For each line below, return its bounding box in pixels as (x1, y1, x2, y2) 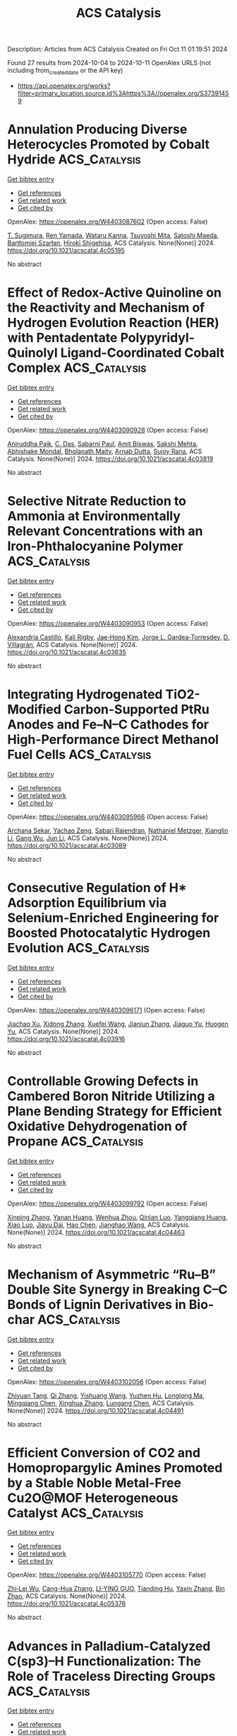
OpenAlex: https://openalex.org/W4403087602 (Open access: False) (7, 217, 208, 226)
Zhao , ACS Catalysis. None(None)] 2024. (7, 1592, 127, 1601)
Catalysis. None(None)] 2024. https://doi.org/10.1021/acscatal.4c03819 (7, 455, 214, 463)
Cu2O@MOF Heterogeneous (7, 1490, 178, 1506)
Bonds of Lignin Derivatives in (7, 1296, 187, 1313)
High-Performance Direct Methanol (7, 731, 219, 748)
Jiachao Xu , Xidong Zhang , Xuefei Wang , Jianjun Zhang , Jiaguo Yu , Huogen (7, 1020, 229, 1028)
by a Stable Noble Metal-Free (7, 1475, 182, 1491)
